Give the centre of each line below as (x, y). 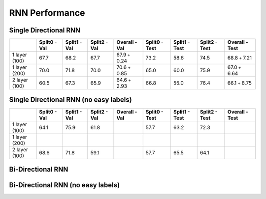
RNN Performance (47, 13)
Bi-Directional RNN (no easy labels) (65, 185)
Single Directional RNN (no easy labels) (71, 100)
